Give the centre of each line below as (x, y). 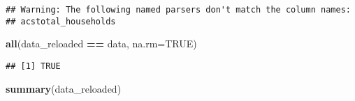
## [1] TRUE (33, 66)
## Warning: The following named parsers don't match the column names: (178, 10)
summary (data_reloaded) (64, 88)
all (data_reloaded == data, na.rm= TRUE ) (101, 44)
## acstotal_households (61, 21)
